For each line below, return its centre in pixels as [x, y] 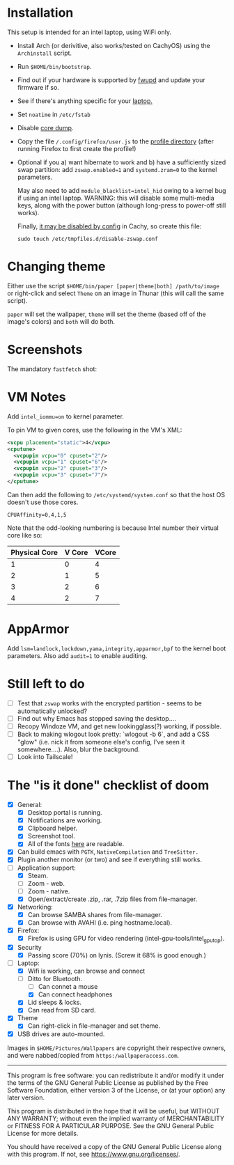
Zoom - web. [46, 883]
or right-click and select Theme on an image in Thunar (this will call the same [116, 293]
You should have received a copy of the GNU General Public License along [114, 1146]
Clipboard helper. [53, 828]
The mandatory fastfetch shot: [52, 369]
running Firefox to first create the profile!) [77, 148]
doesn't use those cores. [43, 502]
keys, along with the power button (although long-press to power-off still [122, 205]
